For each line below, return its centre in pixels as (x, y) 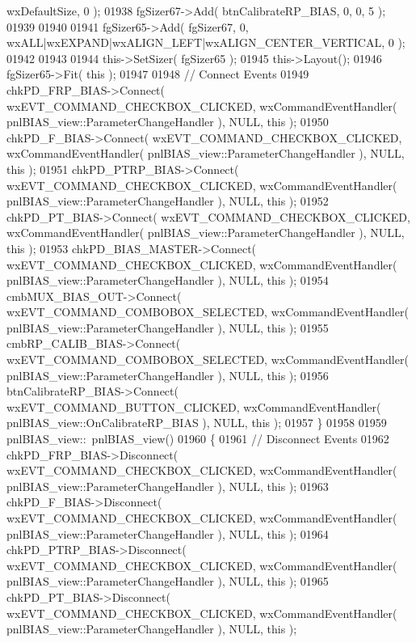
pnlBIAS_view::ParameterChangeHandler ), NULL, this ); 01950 (168, 122)
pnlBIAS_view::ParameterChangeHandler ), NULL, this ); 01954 (168, 280)
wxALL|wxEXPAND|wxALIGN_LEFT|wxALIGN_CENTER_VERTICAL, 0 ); (206, 42)
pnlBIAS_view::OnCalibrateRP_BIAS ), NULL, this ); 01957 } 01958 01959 (197, 423)
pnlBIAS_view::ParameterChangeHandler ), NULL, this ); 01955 (168, 327)
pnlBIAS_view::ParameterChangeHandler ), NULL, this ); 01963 (168, 486)
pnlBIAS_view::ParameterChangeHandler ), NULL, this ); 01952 (168, 201)
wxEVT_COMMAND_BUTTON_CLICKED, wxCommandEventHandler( (194, 406)
